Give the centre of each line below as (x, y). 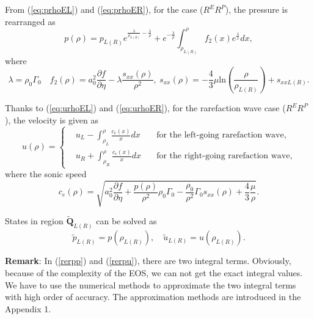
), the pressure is (257, 9)
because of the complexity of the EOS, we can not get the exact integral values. (154, 272)
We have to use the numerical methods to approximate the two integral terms (151, 284)
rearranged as (30, 21)
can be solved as (126, 221)
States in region (34, 221)
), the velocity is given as (52, 119)
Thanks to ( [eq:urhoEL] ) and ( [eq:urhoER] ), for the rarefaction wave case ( (145, 108)
